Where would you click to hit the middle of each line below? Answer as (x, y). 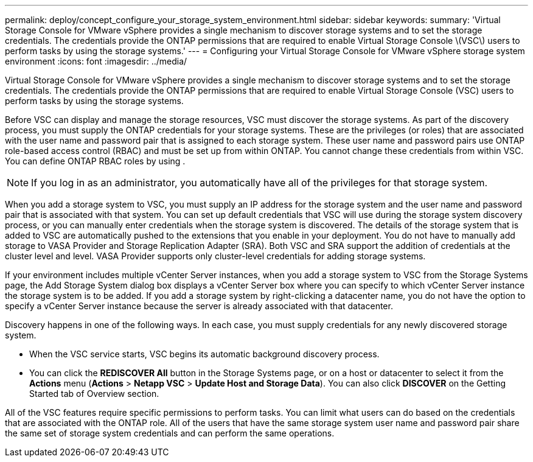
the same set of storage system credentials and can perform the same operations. (170, 433)
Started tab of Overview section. (94, 394)
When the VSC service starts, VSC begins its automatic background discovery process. (204, 354)
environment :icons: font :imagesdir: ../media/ (96, 61)
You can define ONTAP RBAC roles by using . (95, 161)
